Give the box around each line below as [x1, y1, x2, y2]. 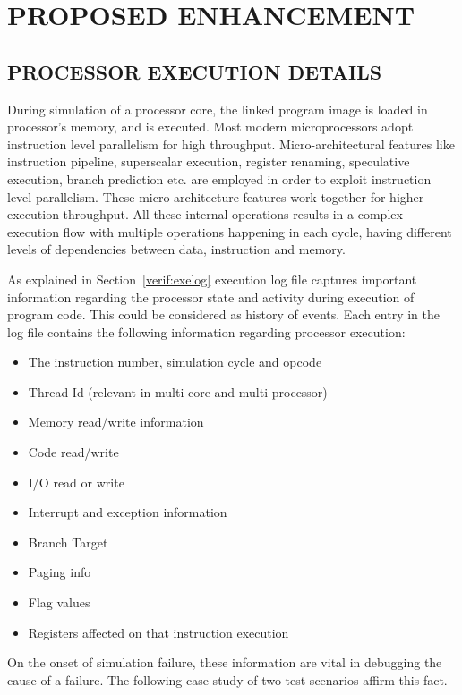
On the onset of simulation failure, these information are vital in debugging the [7, 653, 442, 672]
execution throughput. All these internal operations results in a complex [7, 205, 403, 224]
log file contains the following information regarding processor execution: [7, 322, 406, 341]
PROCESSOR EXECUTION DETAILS [7, 57, 382, 85]
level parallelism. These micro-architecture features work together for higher [7, 187, 424, 206]
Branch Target [28, 532, 108, 551]
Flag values [28, 593, 90, 612]
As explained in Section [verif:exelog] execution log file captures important [7, 269, 417, 288]
